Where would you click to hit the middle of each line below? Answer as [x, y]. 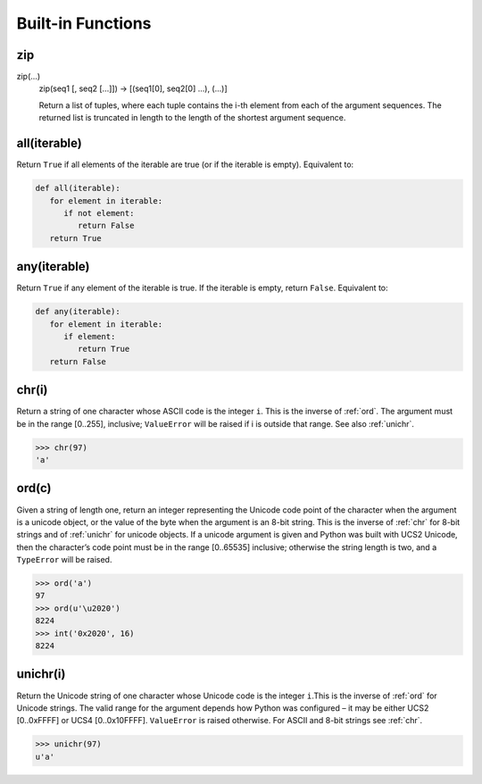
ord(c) [34, 488]
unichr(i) [41, 674]
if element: [90, 336]
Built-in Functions [84, 23]
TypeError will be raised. [64, 560]
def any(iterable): [78, 312]
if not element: [99, 213]
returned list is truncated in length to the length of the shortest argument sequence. [192, 118]
